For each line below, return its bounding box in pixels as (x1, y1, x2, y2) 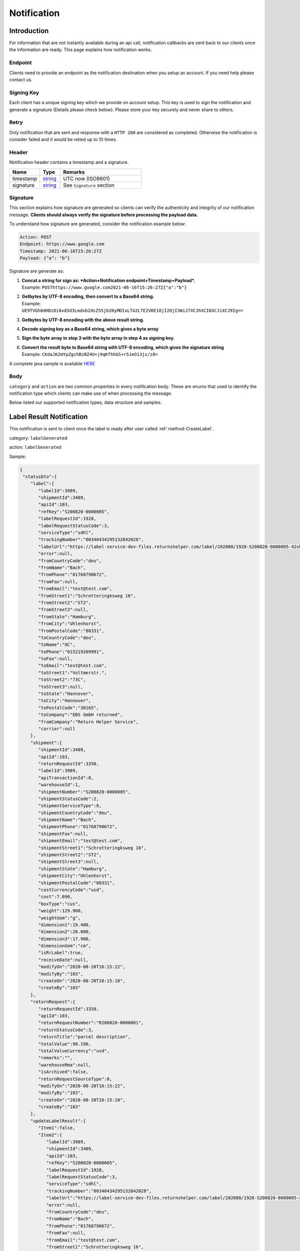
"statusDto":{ (22, 473, 57, 479)
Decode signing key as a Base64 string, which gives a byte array (21, 326, 159, 332)
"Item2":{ (38, 1132, 62, 1138)
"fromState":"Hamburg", (38, 613, 97, 619)
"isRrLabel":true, (38, 950, 83, 956)
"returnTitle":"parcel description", (38, 1034, 131, 1040)
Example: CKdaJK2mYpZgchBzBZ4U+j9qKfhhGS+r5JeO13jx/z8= (21, 351, 158, 357)
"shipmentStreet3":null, (38, 859, 99, 865)
